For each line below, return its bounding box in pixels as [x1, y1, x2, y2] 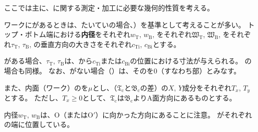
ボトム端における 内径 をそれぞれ [25, 29, 130, 39]
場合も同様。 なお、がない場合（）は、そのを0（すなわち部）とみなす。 [4, 65, 241, 75]
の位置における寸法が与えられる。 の [130, 55, 252, 66]
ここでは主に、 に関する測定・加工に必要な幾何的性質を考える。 [4, 2, 214, 12]
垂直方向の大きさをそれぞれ [40, 38, 132, 49]
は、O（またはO [40, 109, 93, 119]
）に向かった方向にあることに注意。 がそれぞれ [95, 109, 252, 119]
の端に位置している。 [4, 119, 74, 129]
